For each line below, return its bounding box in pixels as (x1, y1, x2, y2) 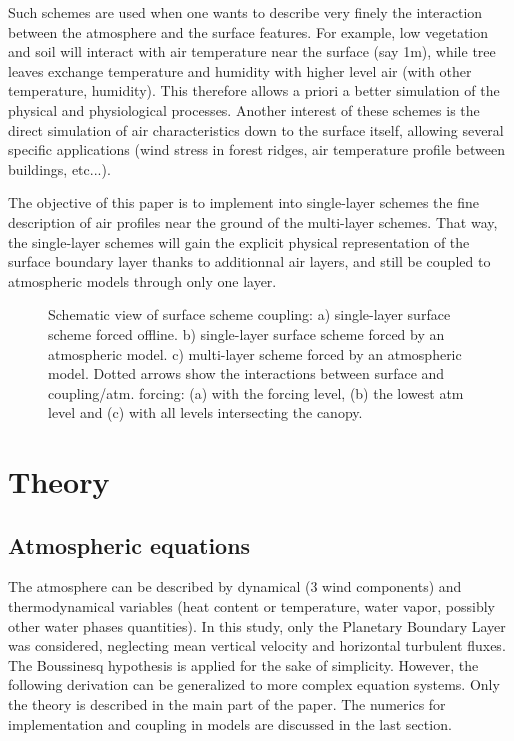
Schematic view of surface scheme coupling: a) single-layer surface (48, 304, 451, 325)
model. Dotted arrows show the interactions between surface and (48, 363, 445, 384)
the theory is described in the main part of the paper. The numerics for (8, 694, 446, 715)
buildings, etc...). (8, 158, 111, 179)
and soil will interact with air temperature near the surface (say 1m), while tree (8, 41, 496, 62)
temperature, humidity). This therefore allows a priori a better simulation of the (8, 80, 500, 101)
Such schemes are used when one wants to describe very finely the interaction (8, 2, 483, 22)
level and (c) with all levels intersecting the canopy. (48, 402, 363, 423)
